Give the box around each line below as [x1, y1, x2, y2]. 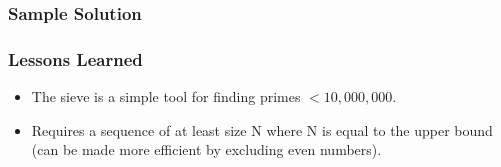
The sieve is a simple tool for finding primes [31, 86, 301, 107]
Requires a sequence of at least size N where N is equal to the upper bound [31, 119, 493, 140]
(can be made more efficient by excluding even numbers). [31, 139, 382, 160]
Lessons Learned [8, 46, 143, 71]
